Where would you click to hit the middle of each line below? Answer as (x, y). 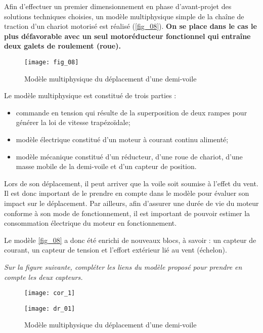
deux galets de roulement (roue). (62, 46)
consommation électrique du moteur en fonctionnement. (91, 223)
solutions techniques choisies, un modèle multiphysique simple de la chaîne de (124, 16)
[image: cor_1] (50, 293)
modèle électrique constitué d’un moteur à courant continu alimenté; (122, 139)
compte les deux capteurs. (43, 277)
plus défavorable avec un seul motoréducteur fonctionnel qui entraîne (127, 36)
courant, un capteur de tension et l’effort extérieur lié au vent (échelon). (116, 250)
